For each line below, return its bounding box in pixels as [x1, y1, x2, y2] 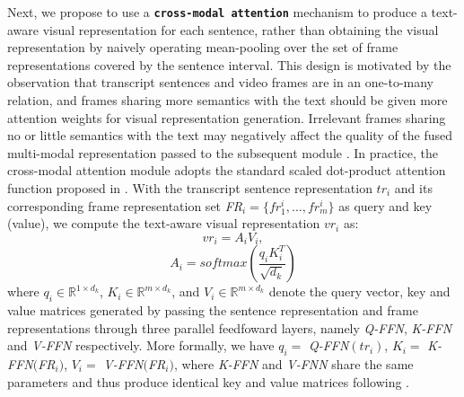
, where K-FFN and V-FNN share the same [173, 355, 414, 374]
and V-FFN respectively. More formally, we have [7, 336, 275, 355]
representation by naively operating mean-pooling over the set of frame [7, 38, 398, 57]
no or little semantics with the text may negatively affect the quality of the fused [7, 126, 453, 145]
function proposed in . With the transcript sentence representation [7, 179, 372, 197]
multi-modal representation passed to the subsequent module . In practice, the [7, 143, 438, 162]
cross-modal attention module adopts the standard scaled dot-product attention [7, 161, 446, 180]
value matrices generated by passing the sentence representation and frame [7, 301, 418, 320]
